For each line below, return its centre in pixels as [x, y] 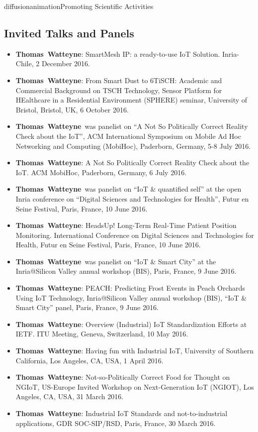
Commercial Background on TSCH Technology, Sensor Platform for [119, 90]
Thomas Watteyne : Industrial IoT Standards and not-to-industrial [122, 413]
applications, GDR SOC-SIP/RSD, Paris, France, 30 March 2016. [116, 423]
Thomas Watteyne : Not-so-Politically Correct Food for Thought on [123, 377]
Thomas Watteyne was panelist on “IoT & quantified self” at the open [129, 189]
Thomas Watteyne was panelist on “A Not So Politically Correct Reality [132, 126]
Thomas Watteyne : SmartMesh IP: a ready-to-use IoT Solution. [118, 54]
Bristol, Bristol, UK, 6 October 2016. [72, 109]
